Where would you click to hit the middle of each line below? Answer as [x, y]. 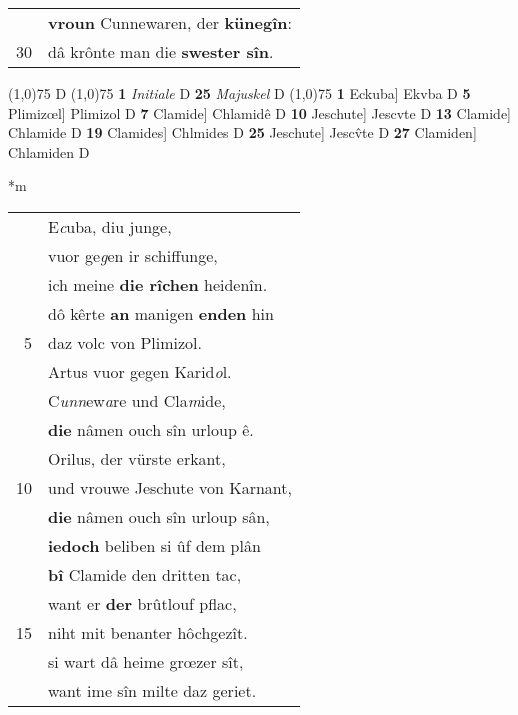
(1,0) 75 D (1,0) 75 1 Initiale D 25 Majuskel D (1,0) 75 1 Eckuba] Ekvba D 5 [239, 93]
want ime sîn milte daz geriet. [152, 690]
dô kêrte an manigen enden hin [161, 313]
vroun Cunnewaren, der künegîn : [170, 22]
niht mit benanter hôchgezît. [148, 632]
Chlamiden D [49, 151]
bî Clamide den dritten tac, [145, 574]
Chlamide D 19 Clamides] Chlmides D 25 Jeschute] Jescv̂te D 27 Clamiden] [242, 132]
